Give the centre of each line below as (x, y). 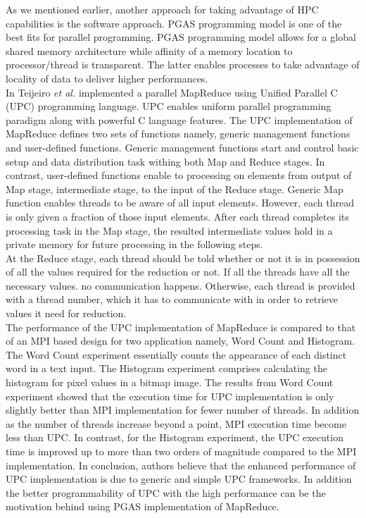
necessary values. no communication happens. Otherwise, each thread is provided (181, 285)
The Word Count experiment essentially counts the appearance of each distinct (176, 354)
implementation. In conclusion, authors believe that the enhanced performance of (181, 465)
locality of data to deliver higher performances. (107, 78)
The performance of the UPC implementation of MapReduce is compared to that (181, 327)
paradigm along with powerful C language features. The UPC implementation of (179, 119)
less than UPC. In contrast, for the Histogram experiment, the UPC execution (175, 437)
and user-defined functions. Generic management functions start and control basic (182, 147)
